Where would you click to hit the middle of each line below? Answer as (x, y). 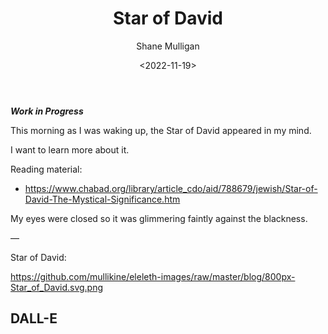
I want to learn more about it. (70, 149)
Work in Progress (47, 111)
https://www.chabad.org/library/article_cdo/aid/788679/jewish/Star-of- (171, 188)
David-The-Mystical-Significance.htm (102, 199)
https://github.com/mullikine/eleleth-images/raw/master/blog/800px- (153, 276)
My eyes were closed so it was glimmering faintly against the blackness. (159, 218)
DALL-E (34, 318)
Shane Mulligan (168, 46)
